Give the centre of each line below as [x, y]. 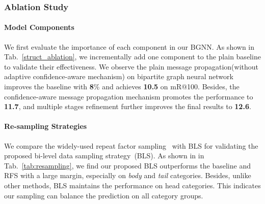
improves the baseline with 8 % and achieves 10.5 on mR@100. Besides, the [122, 87]
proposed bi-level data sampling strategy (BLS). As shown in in [104, 156]
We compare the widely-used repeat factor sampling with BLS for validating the [131, 145]
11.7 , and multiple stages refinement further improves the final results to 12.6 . [128, 106]
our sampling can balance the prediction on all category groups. [104, 195]
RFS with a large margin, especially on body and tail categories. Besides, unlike [128, 175]
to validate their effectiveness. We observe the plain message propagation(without [131, 66]
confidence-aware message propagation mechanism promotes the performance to [129, 96]
